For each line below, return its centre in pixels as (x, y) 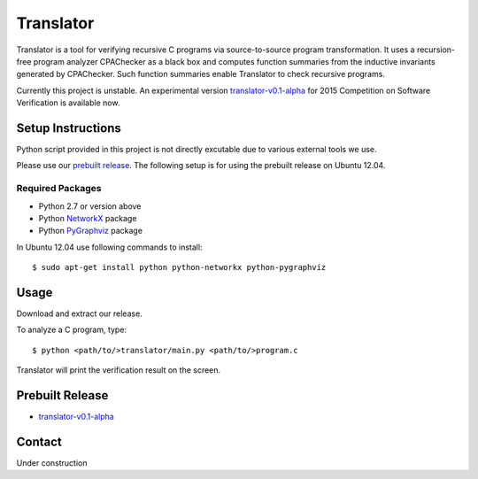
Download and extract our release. (80, 313)
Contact (39, 441)
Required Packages (59, 189)
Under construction (52, 463)
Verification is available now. (68, 103)
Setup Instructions (69, 128)
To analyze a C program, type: (72, 330)
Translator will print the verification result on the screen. (119, 370)
